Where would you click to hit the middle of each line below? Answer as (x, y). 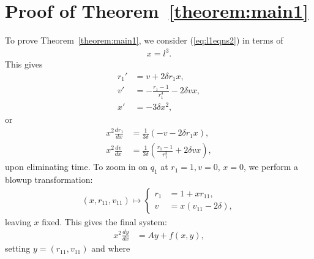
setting (18, 248)
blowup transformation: (49, 180)
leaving (18, 221)
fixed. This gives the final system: (104, 221)
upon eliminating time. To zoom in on (76, 167)
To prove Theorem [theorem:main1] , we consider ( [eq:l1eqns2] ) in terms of (144, 40)
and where (111, 248)
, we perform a (271, 167)
